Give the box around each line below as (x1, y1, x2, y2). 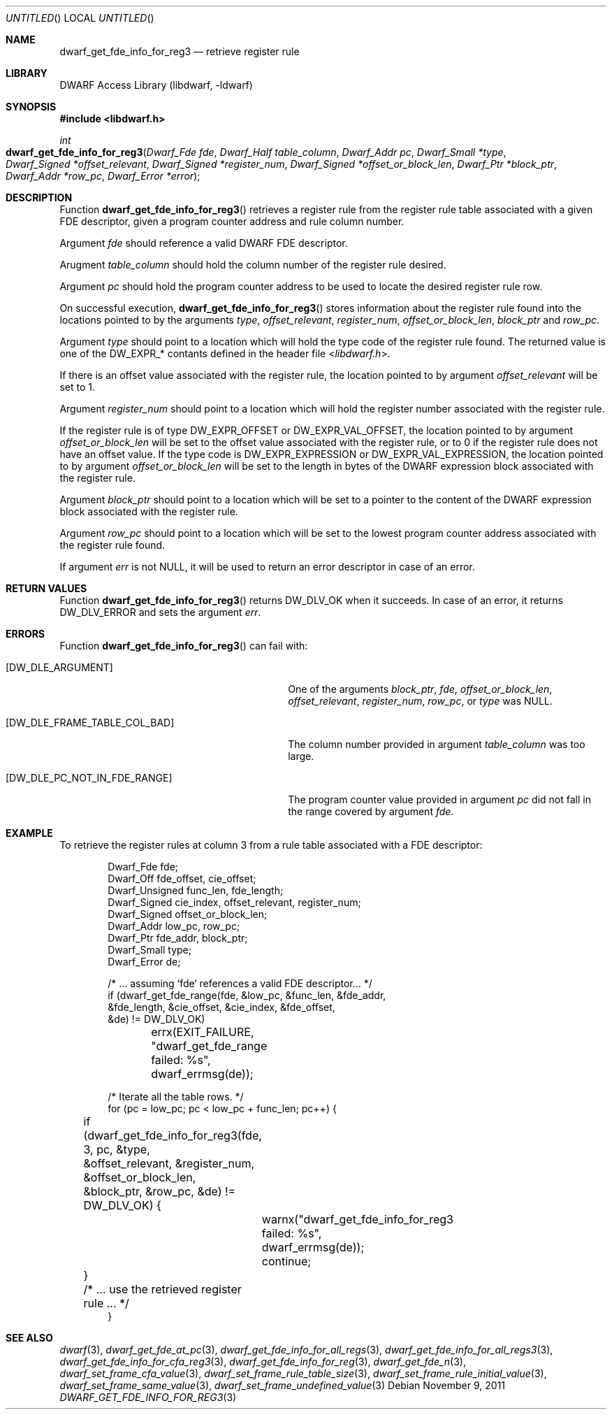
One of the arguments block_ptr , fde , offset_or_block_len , (288, 683, 553, 695)
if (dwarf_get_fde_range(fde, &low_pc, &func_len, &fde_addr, (108, 989, 386, 1001)
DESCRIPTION (6, 192, 73, 203)
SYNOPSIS (6, 101, 57, 113)
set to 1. (59, 381, 95, 393)
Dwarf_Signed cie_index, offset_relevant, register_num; (108, 896, 361, 908)
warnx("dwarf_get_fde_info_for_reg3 (261, 1212, 453, 1226)
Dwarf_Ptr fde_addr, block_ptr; (108, 932, 248, 944)
